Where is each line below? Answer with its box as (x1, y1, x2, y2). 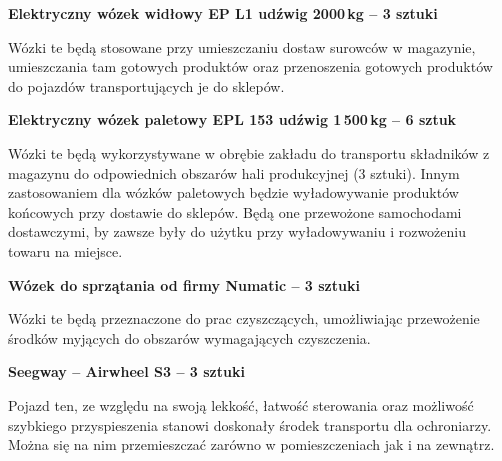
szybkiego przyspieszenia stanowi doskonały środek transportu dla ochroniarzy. (8, 414, 492, 435)
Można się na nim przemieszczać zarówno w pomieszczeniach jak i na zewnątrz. (8, 434, 495, 455)
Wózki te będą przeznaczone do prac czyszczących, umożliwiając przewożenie (8, 308, 480, 329)
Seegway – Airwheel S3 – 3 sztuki (8, 361, 245, 382)
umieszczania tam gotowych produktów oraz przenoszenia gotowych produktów (8, 56, 493, 77)
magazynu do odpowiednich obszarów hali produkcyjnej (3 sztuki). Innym (8, 162, 460, 183)
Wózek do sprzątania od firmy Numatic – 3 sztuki (8, 274, 360, 295)
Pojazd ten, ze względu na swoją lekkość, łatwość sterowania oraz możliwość (8, 394, 474, 415)
